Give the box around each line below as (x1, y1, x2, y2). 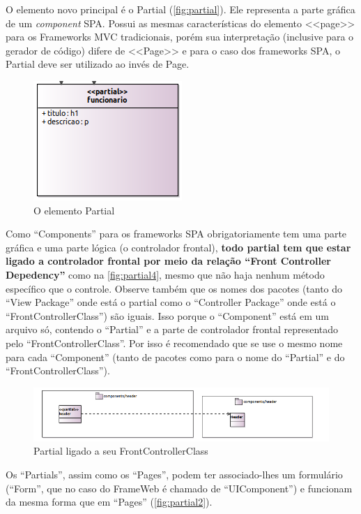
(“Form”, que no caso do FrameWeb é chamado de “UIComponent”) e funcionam (6, 480, 353, 495)
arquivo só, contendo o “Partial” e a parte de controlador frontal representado (6, 322, 339, 337)
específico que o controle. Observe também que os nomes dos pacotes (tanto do (6, 281, 343, 295)
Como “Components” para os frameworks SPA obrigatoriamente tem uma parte (6, 226, 347, 241)
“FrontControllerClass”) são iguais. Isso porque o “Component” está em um (6, 308, 330, 323)
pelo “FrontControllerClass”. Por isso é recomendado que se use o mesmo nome (6, 335, 343, 350)
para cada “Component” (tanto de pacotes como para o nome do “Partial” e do (6, 349, 345, 364)
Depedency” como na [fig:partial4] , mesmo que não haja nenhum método (6, 267, 325, 281)
